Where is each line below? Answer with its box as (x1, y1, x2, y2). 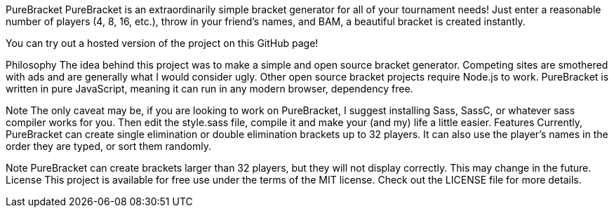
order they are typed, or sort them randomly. (6, 140, 211, 152)
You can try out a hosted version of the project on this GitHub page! (6, 37, 319, 49)
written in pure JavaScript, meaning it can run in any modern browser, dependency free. (6, 83, 413, 95)
